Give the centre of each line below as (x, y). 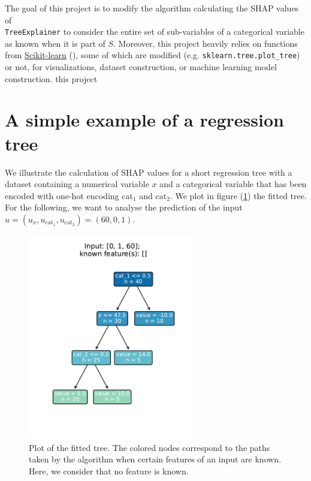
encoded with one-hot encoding (62, 195)
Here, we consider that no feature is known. (109, 471)
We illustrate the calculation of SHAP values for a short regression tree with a (149, 172)
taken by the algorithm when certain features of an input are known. (155, 459)
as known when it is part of (55, 43)
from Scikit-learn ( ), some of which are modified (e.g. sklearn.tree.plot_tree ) (153, 55)
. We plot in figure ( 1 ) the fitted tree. (238, 195)
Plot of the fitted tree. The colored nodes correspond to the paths (150, 447)
